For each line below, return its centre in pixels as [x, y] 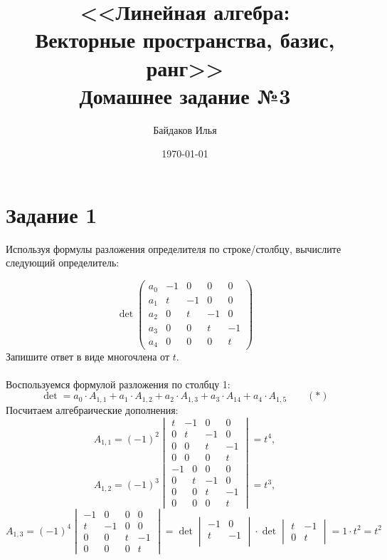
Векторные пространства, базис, [185, 40]
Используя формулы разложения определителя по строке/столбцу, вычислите [174, 248]
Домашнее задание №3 [185, 95]
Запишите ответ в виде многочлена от [88, 356]
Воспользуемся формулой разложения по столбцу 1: [118, 384]
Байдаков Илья [185, 129]
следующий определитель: [63, 263]
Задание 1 [52, 214]
